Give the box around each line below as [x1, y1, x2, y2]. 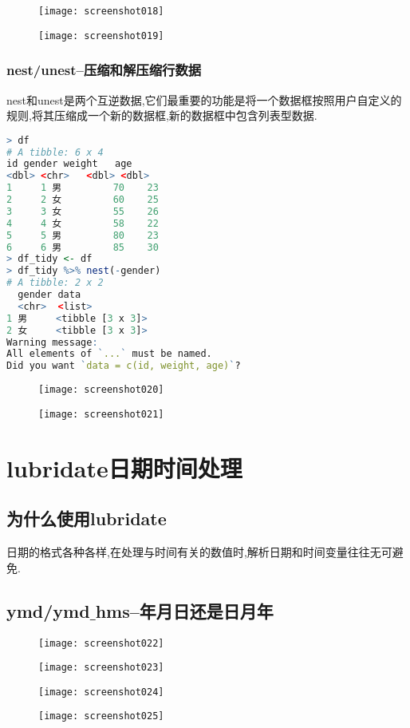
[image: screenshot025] [38, 710, 164, 722]
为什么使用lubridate [6, 506, 167, 531]
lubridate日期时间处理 [6, 451, 242, 484]
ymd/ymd [6, 598, 90, 623]
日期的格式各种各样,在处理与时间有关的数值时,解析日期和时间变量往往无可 [6, 544, 392, 560]
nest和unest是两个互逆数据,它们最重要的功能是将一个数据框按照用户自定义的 [6, 91, 402, 108]
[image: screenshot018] [38, 6, 164, 17]
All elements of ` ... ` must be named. [6, 348, 212, 360]
